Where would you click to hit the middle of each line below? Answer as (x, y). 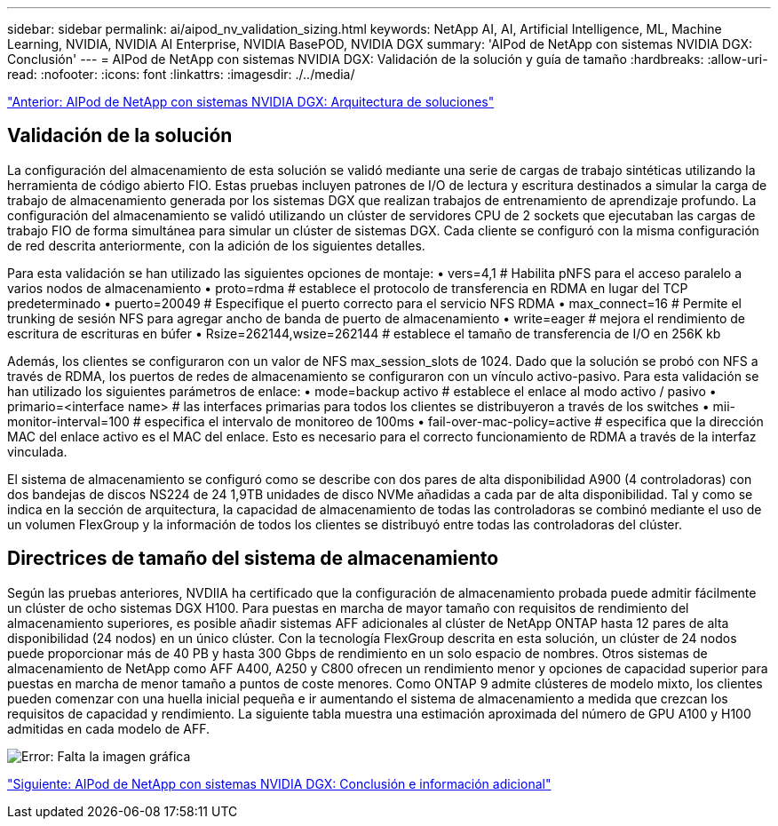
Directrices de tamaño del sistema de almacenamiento (253, 559)
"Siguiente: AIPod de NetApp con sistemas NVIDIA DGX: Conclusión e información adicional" (279, 783)
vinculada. (37, 451)
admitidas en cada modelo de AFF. (109, 728)
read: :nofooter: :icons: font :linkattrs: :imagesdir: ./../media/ (181, 74)
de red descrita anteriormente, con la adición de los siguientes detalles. (216, 245)
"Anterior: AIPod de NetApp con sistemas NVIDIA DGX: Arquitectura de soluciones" (251, 102)
